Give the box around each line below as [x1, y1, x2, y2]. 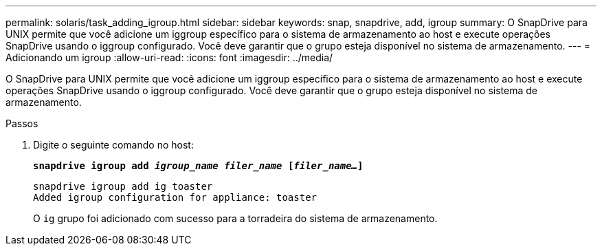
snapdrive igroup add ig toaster [33, 181, 213, 192]
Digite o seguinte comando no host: [33, 139, 194, 151]
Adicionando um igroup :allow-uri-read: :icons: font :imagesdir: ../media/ [5, 52, 333, 63]
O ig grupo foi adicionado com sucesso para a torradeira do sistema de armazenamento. [33, 212, 438, 224]
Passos [5, 118, 38, 129]
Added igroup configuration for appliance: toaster [33, 192, 317, 203]
